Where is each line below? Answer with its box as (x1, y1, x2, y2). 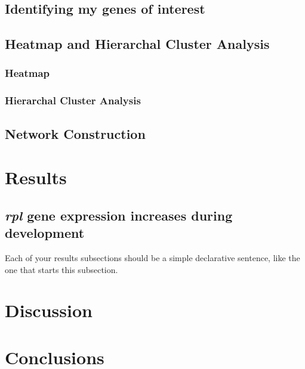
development (5, 224, 85, 242)
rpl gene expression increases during (5, 206, 233, 224)
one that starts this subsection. (5, 263, 118, 275)
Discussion (5, 298, 93, 323)
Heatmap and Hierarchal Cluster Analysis (5, 35, 270, 53)
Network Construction (5, 124, 146, 142)
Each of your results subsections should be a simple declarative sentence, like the (5, 252, 300, 263)
